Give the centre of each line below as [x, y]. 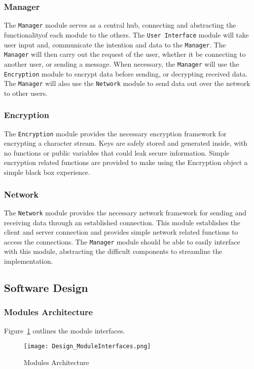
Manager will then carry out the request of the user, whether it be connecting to [125, 54]
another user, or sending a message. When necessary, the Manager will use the [122, 63]
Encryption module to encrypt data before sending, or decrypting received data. [126, 73]
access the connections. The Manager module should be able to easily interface [122, 241]
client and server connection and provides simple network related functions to [121, 232]
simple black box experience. [47, 172]
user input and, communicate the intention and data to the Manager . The [115, 44]
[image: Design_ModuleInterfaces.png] [87, 347]
